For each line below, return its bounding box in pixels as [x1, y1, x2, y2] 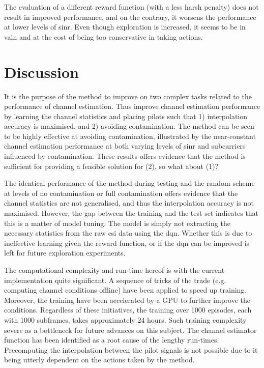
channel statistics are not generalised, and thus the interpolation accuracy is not [4, 197, 254, 208]
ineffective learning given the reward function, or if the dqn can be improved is [4, 237, 250, 248]
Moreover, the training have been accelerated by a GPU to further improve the [4, 294, 250, 305]
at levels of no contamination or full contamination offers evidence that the [4, 187, 238, 198]
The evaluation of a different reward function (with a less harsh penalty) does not [4, 2, 259, 12]
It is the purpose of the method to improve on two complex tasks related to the [4, 91, 252, 101]
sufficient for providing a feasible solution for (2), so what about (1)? [4, 160, 219, 171]
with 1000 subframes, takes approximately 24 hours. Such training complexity [4, 314, 247, 325]
